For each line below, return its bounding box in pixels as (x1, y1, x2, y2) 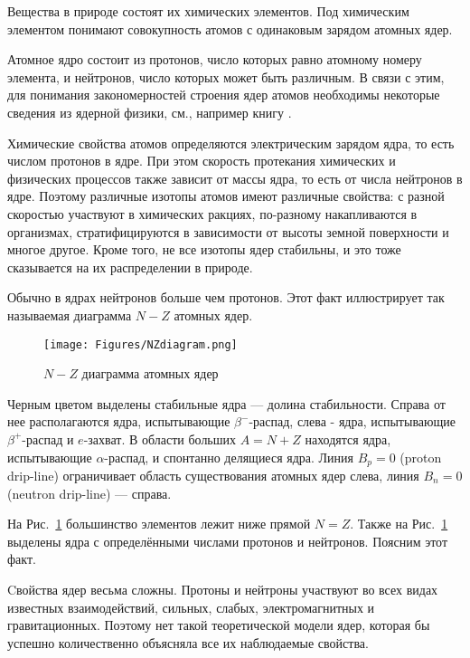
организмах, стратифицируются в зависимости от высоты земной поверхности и (7, 222, 449, 241)
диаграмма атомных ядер (81, 364, 219, 383)
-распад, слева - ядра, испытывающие (249, 412, 456, 431)
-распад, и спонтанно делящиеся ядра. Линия (104, 447, 353, 466)
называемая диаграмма (7, 305, 132, 324)
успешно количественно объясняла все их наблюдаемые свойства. (7, 633, 369, 652)
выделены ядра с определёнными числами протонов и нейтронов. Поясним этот (7, 531, 448, 550)
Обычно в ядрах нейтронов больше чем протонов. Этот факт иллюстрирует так (7, 288, 445, 307)
